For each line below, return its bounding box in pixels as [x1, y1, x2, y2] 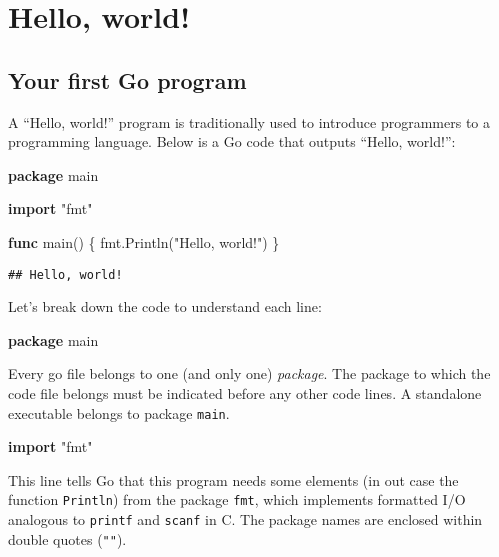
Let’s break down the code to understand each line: [8, 296, 322, 317]
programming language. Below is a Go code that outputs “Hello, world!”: [8, 131, 456, 152]
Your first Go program [8, 64, 247, 95]
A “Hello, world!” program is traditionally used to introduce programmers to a [8, 111, 491, 132]
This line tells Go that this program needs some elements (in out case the [8, 469, 459, 490]
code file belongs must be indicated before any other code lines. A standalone [8, 382, 482, 403]
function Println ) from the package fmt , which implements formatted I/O [8, 489, 466, 510]
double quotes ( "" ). [8, 528, 127, 549]
